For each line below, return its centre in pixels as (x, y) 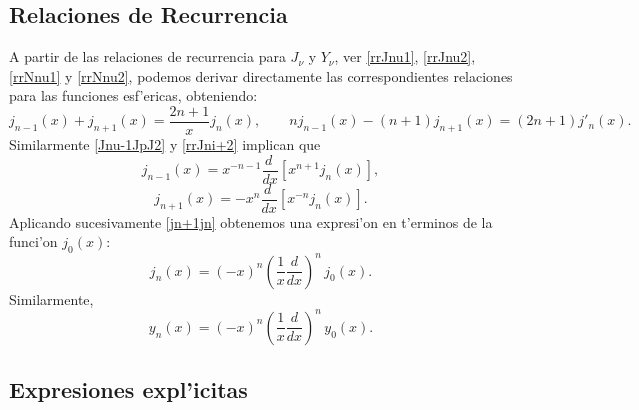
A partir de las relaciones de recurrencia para (147, 56)
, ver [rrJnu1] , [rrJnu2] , (405, 56)
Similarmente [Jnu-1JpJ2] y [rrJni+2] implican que (165, 144)
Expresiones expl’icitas (128, 389)
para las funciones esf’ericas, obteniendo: (133, 95)
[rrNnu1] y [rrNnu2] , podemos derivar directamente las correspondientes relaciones (261, 75)
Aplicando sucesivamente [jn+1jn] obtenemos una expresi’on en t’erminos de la (251, 221)
